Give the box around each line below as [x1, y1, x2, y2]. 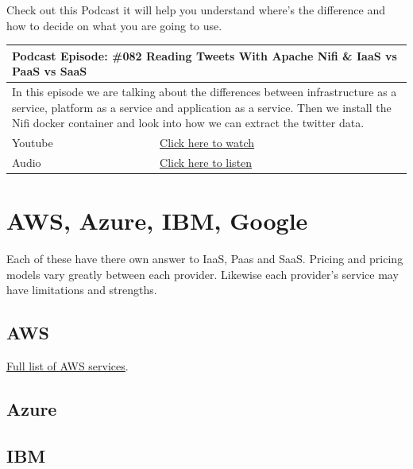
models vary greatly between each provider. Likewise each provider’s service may [6, 266, 399, 282]
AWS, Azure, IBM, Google [6, 204, 308, 237]
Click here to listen [160, 154, 253, 170]
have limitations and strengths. [6, 281, 157, 298]
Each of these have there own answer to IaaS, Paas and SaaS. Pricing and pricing [6, 250, 403, 267]
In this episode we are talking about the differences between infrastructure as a [12, 83, 397, 100]
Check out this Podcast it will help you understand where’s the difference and [6, 2, 386, 17]
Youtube [12, 134, 53, 151]
